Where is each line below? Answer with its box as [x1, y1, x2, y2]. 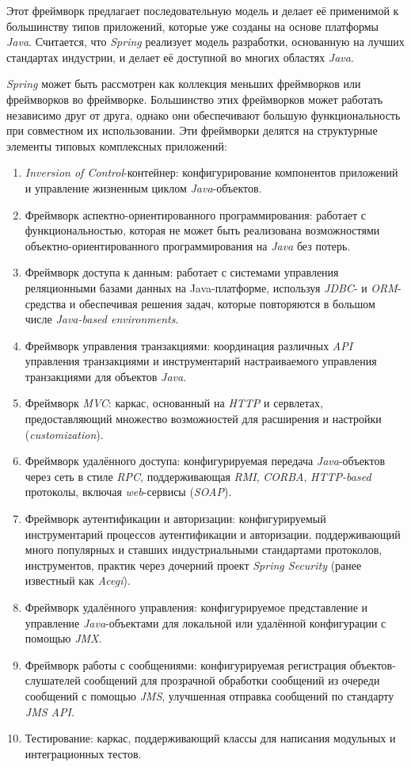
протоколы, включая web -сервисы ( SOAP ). [25, 483, 232, 500]
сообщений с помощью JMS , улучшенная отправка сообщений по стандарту [25, 687, 394, 704]
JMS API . [25, 703, 74, 719]
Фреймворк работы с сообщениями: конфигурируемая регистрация [25, 656, 347, 673]
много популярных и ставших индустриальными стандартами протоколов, [25, 541, 382, 558]
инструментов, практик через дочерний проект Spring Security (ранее [25, 556, 362, 573]
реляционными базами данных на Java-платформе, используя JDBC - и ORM [25, 279, 398, 296]
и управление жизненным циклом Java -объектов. [25, 179, 262, 196]
